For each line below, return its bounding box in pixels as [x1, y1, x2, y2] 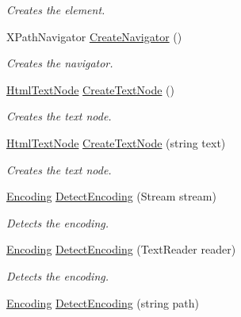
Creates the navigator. [6, 55, 113, 71]
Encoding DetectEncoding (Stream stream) [6, 188, 216, 204]
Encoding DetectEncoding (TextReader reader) [6, 241, 236, 258]
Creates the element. [6, 2, 105, 17]
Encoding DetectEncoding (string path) [6, 294, 200, 311]
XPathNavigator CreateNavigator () [6, 28, 182, 44]
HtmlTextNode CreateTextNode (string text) [6, 134, 226, 151]
